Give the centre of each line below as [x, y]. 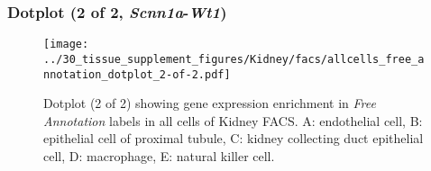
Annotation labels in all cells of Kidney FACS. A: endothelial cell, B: [233, 120]
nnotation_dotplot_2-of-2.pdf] [137, 74]
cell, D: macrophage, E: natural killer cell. [159, 155]
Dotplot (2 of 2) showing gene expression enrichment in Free [210, 103]
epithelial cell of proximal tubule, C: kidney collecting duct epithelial [234, 138]
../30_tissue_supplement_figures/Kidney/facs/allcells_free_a [234, 59]
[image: [66, 45]
